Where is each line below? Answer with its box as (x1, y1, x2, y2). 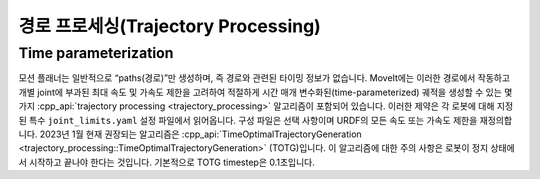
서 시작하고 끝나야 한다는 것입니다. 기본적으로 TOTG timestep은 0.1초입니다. (18, 156, 315, 168)
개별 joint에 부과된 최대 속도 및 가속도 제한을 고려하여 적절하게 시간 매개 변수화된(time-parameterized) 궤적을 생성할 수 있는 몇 (18, 86, 513, 98)
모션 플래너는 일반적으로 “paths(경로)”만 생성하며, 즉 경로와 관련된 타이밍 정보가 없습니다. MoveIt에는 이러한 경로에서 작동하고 (18, 72, 510, 84)
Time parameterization (18, 44, 174, 62)
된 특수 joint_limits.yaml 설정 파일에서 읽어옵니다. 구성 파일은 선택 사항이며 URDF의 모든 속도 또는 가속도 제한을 (18, 114, 478, 126)
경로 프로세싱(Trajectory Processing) (18, 15, 322, 37)
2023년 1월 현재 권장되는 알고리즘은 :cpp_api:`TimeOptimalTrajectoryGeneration (39, 128, 362, 140)
